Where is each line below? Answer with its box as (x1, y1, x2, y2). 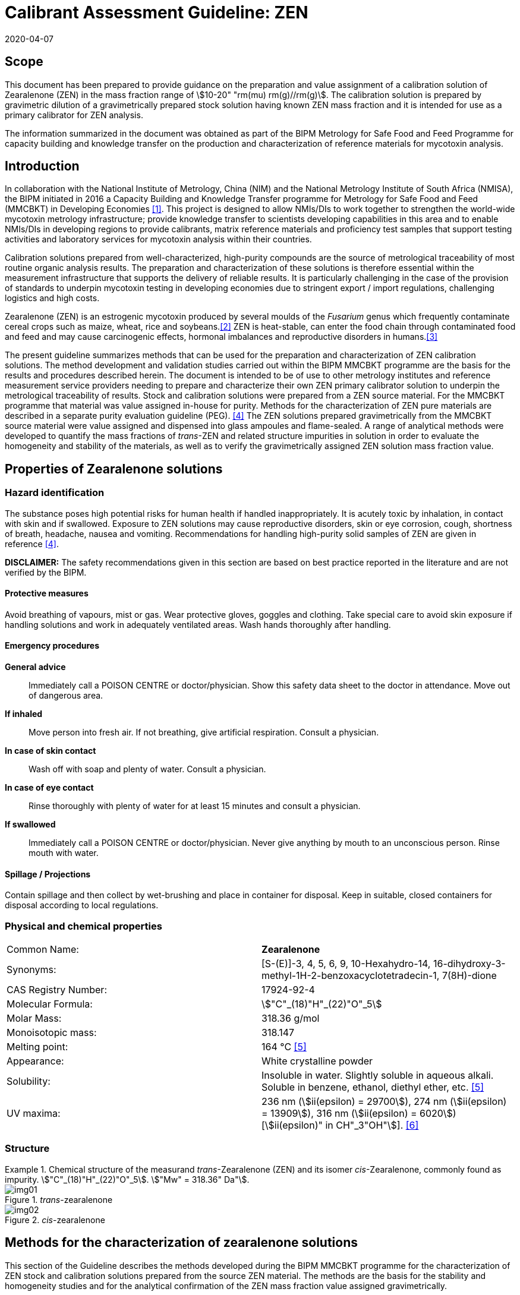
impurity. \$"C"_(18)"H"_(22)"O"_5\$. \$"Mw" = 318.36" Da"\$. (5, 1174, 250, 1185)
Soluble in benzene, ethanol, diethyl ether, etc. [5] (261, 1081, 484, 1094)
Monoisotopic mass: (7, 1026, 97, 1039)
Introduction (5, 159, 80, 174)
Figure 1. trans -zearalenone (5, 1194, 113, 1205)
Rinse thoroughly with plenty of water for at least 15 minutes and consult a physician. (29, 801, 361, 811)
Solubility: (7, 1075, 51, 1088)
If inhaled (5, 709, 43, 719)
